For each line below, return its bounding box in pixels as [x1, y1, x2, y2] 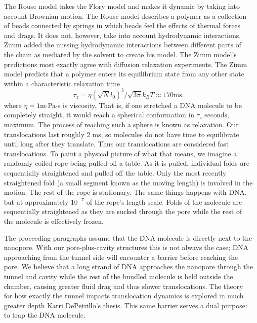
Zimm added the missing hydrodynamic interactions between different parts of [4, 39, 241, 50]
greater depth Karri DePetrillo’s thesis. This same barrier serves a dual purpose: [4, 300, 247, 310]
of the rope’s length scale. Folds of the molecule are [86, 196, 242, 207]
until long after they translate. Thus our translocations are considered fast [4, 139, 229, 149]
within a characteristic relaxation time [4, 78, 120, 88]
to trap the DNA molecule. [4, 310, 86, 320]
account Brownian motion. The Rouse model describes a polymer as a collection [4, 10, 247, 21]
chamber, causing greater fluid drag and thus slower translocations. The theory [4, 281, 243, 291]
